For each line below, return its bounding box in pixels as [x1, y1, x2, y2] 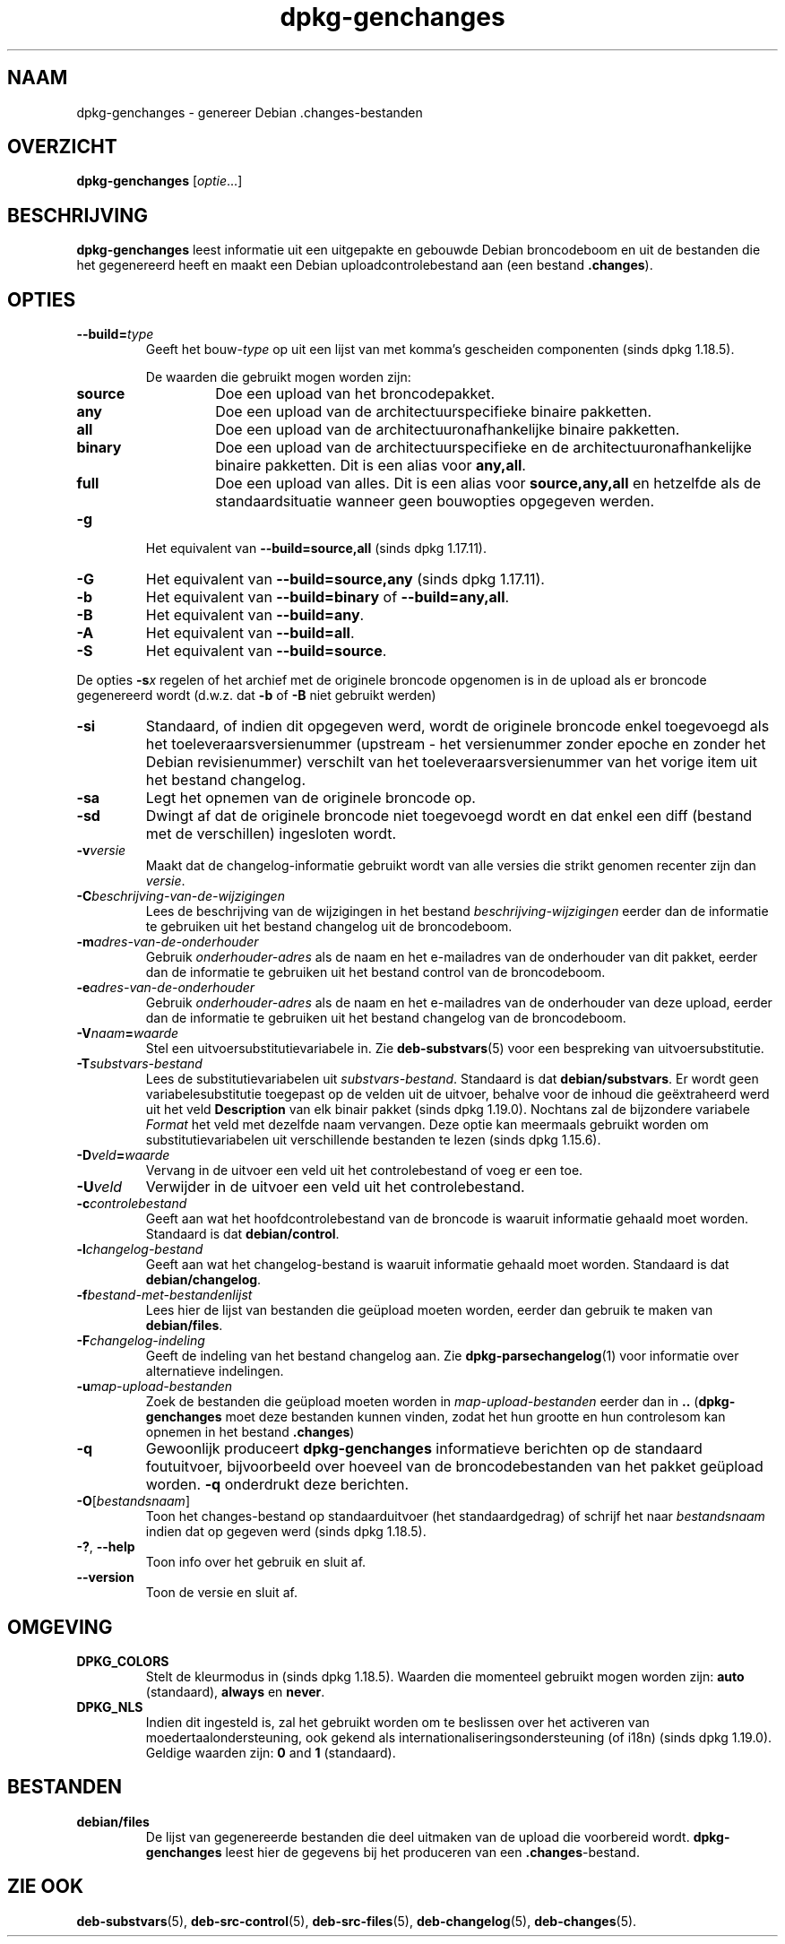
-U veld [76, 1178, 123, 1197]
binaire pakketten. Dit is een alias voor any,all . [215, 456, 526, 475]
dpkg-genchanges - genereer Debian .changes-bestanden [76, 104, 423, 120]
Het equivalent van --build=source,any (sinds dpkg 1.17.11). [145, 570, 545, 589]
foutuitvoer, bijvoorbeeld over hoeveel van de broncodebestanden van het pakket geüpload [145, 1457, 763, 1476]
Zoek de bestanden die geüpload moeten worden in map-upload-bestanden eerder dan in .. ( [145, 1394, 699, 1410]
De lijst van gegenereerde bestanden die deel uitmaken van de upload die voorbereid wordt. [145, 1828, 690, 1845]
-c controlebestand [76, 1196, 187, 1212]
